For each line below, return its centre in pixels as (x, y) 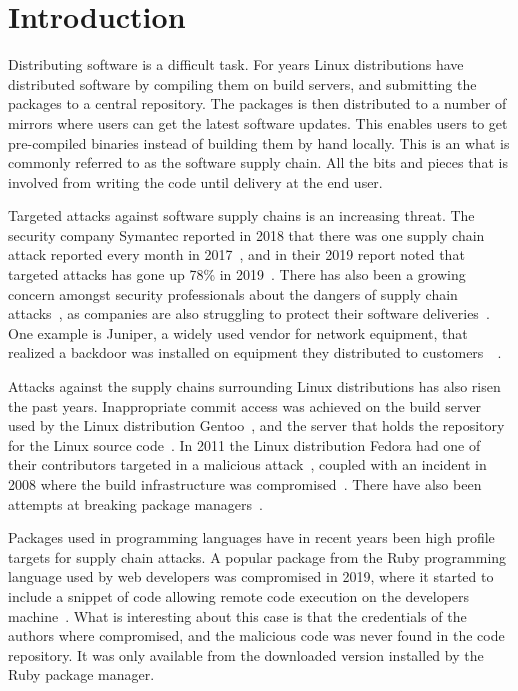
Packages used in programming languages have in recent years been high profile (251, 537)
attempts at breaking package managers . (135, 503)
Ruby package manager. (81, 674)
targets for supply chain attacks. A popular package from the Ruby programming (257, 556)
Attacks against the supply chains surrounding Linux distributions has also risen (254, 386)
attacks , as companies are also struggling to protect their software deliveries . (249, 313)
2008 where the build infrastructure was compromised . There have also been (245, 484)
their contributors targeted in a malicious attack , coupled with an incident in (247, 464)
